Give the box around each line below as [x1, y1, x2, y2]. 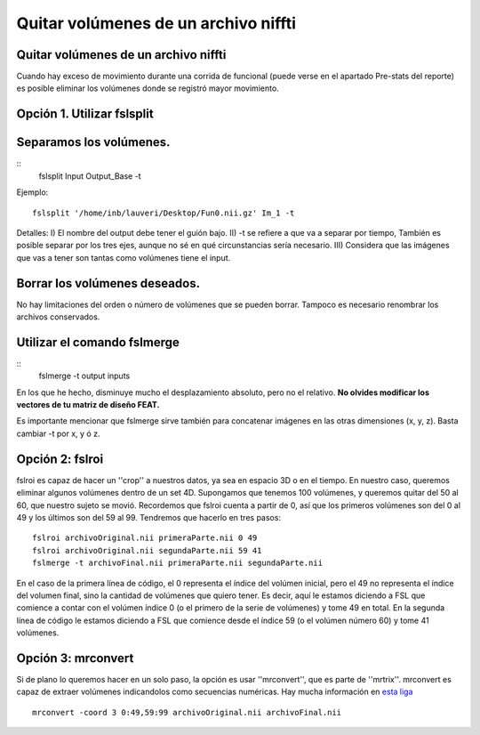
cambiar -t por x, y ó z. [16, 428, 100, 439]
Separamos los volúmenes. [16, 134, 171, 150]
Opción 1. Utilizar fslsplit [16, 107, 155, 122]
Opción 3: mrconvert [16, 650, 134, 666]
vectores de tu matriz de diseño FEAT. [16, 400, 160, 410]
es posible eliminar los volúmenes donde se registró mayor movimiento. [16, 83, 279, 93]
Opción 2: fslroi [16, 451, 104, 466]
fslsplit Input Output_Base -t [38, 170, 141, 182]
